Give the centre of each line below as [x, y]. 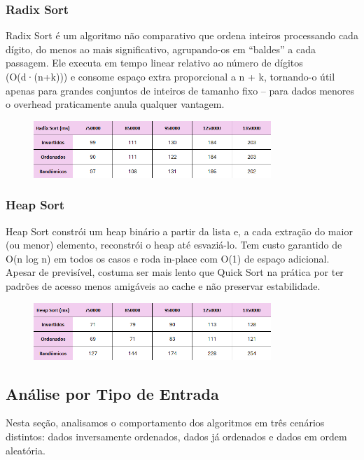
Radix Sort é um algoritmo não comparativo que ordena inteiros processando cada [182, 35]
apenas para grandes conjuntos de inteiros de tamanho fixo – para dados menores [180, 90]
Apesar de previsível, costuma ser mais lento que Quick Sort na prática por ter [175, 272]
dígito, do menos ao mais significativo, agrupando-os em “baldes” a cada [161, 49]
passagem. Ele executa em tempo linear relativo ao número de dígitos [154, 63]
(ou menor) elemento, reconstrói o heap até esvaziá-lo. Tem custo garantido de [174, 245]
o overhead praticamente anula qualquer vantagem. [115, 104]
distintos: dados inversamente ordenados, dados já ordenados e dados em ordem [176, 437]
